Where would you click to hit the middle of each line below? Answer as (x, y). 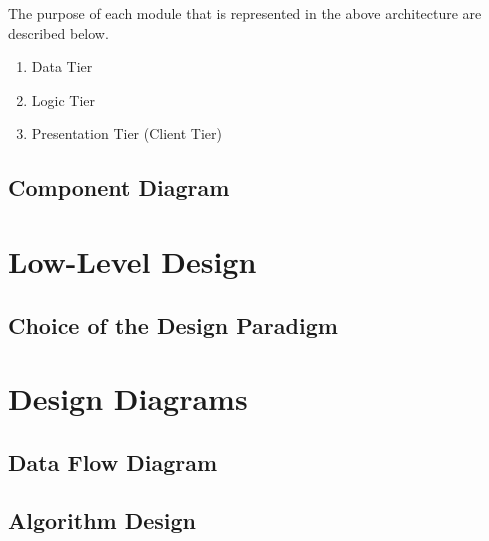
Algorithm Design (102, 520)
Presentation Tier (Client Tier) (126, 133)
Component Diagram (119, 187)
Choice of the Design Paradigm (173, 324)
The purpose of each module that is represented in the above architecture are (245, 13)
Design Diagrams (128, 398)
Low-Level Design (132, 260)
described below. (58, 32)
